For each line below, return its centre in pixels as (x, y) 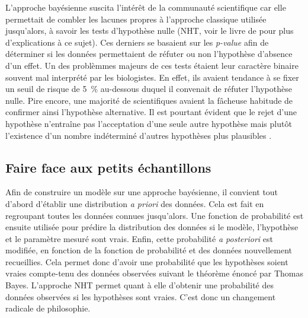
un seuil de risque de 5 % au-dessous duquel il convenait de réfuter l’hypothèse (149, 89)
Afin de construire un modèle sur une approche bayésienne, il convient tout (142, 192)
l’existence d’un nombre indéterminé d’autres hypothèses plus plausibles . (139, 135)
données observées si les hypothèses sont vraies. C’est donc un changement (141, 296)
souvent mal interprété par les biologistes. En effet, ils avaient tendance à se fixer (152, 77)
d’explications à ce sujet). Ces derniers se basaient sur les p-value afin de (137, 42)
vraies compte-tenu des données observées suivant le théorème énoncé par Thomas (155, 273)
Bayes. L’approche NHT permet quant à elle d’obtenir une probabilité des (139, 285)
